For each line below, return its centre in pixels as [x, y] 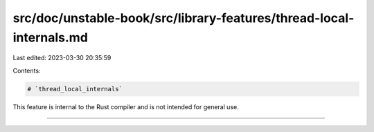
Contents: [27, 70]
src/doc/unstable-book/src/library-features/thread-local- [184, 18]
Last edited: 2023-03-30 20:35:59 [62, 58]
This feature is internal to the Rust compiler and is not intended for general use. [126, 106]
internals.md [50, 37]
